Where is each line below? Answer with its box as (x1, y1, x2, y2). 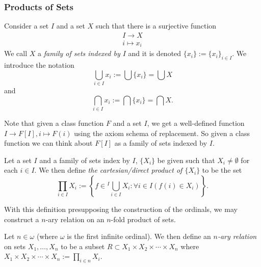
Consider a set (4, 20, 49, 31)
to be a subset (61, 241, 105, 251)
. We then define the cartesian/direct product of (34, 165, 182, 175)
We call (4, 48, 28, 59)
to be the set (202, 165, 242, 175)
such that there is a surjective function (95, 20, 217, 31)
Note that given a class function (4, 117, 104, 128)
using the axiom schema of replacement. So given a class (74, 127, 250, 138)
